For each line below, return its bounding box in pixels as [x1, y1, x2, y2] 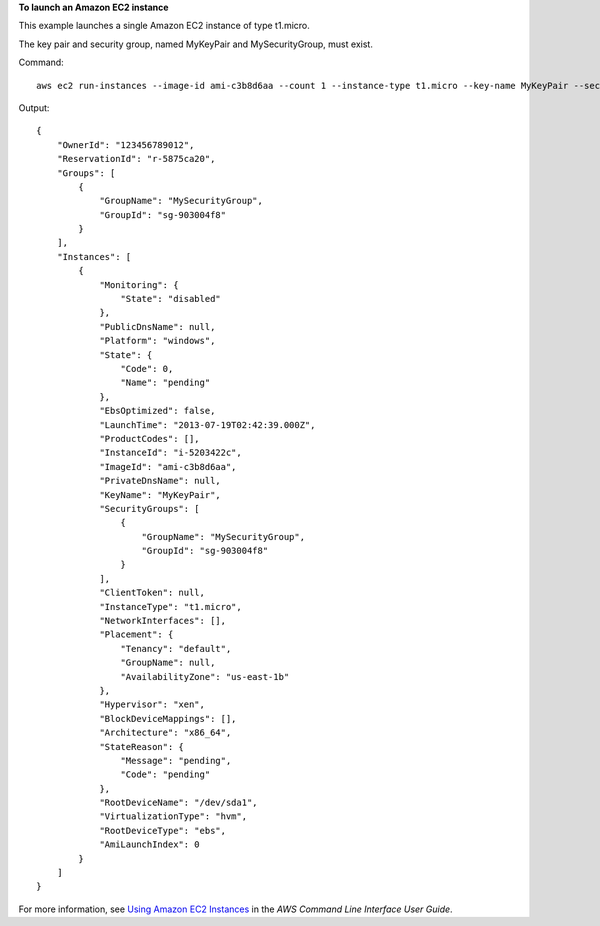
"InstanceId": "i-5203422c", [99, 447, 242, 459]
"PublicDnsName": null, [99, 321, 216, 332]
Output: [18, 101, 50, 114]
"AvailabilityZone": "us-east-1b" [120, 671, 290, 682]
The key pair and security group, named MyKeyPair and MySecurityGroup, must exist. [18, 38, 374, 50]
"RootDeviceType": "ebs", [99, 825, 227, 836]
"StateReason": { [99, 741, 185, 752]
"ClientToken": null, [99, 587, 205, 599]
